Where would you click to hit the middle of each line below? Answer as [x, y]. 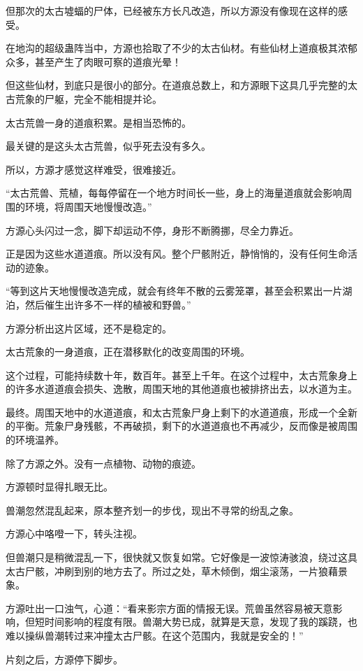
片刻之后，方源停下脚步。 [64, 659]
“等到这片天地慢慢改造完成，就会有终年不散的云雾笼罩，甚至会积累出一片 [174, 291]
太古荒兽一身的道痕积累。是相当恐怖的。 [98, 122]
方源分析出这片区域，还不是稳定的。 [89, 328]
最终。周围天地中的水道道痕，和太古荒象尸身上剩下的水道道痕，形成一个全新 [181, 412]
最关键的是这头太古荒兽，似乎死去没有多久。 [108, 146]
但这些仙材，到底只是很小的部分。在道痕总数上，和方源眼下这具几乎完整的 [177, 85]
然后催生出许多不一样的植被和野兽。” [108, 304]
